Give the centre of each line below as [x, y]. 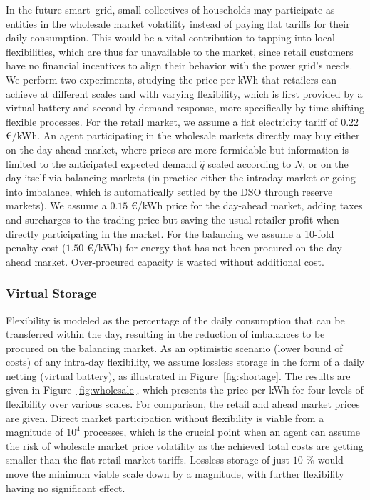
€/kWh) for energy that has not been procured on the [205, 247]
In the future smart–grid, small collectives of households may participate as [170, 9]
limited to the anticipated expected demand [101, 163]
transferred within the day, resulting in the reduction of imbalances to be [165, 334]
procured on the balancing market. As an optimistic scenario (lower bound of [174, 347]
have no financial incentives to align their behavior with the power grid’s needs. [179, 65]
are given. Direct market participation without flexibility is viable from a [165, 417]
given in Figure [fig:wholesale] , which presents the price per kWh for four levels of [185, 390]
